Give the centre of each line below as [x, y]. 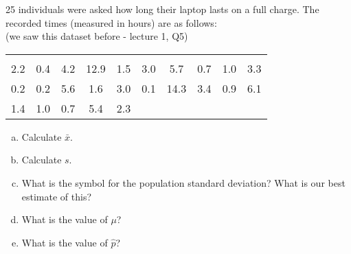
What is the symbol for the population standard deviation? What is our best [183, 182]
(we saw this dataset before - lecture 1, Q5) [97, 36]
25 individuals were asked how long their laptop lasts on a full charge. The [162, 9]
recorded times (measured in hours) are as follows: [111, 22]
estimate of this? [57, 196]
